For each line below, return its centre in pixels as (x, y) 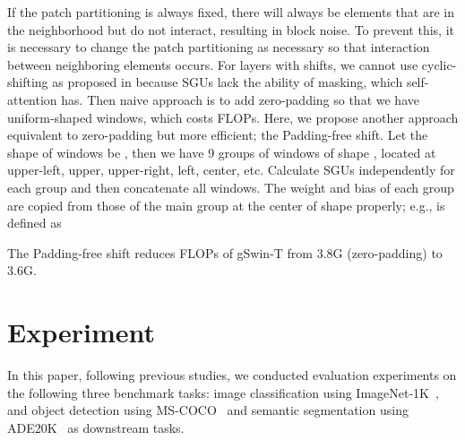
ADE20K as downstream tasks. (96, 427)
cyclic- (439, 64)
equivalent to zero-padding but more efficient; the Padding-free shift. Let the (218, 135)
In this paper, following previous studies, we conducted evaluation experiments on (232, 375)
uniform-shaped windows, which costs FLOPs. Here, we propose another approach (233, 117)
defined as (34, 223)
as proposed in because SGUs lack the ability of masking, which (228, 82)
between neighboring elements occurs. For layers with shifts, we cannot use (213, 64)
